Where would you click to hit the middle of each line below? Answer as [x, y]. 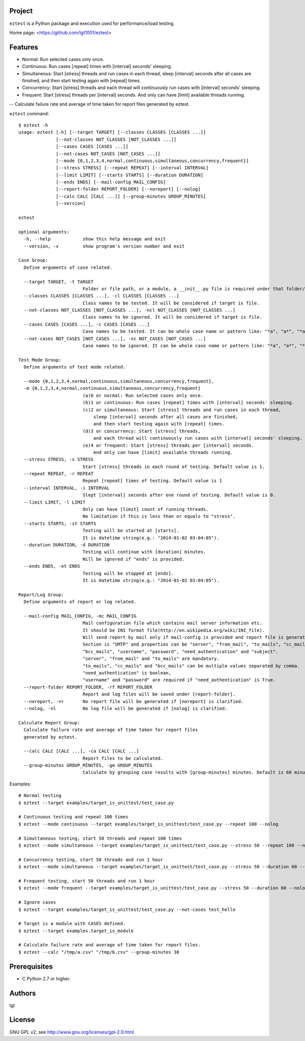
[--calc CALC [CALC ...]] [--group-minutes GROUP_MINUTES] [131, 196]
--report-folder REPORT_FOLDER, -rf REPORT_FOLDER [88, 687]
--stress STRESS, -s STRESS [59, 460]
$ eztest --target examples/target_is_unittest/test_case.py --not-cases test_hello [127, 909]
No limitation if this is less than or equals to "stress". [159, 516]
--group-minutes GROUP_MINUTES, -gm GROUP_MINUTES [88, 766]
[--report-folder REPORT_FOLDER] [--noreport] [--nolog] [128, 189]
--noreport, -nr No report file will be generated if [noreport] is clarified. [134, 701]
